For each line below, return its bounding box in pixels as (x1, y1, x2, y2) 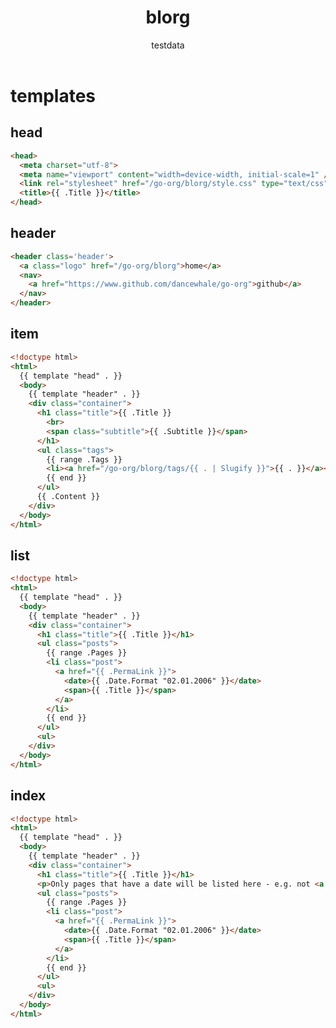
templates (10, 84, 97, 107)
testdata (151, 39, 185, 51)
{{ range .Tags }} (46, 454, 123, 465)
